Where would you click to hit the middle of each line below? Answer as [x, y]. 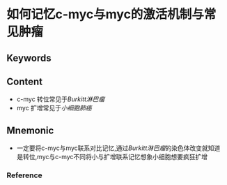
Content [25, 81]
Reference [24, 175]
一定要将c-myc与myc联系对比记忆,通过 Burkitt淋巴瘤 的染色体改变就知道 [118, 148]
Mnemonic [30, 130]
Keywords [29, 58]
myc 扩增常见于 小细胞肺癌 [54, 108]
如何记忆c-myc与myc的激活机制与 [105, 14]
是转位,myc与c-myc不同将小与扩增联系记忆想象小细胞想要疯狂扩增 [112, 157]
